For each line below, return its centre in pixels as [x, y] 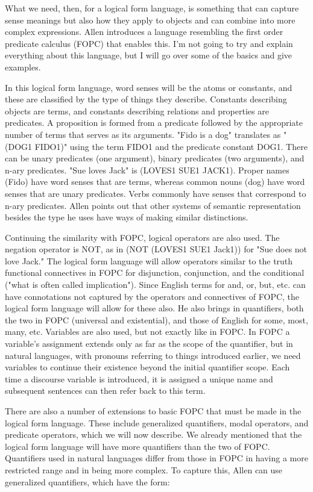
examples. [23, 67]
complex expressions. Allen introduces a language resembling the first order [144, 32]
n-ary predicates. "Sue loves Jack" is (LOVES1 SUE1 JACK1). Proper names [147, 170]
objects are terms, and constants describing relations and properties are [137, 111]
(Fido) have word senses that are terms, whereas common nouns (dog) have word [155, 182]
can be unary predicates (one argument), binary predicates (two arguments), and [155, 158]
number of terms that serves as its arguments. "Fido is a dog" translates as [143, 134]
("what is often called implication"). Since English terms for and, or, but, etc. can [155, 285]
